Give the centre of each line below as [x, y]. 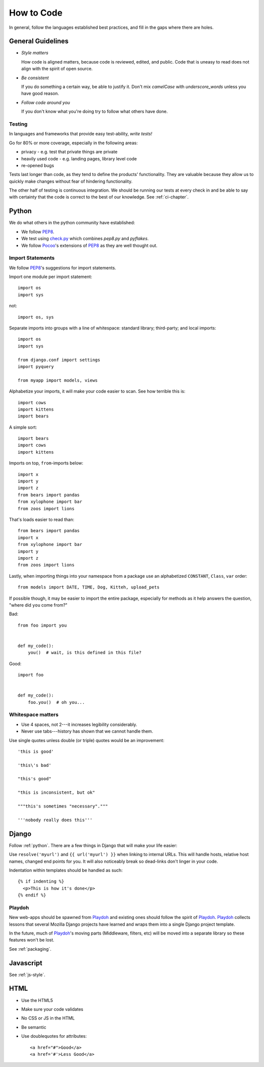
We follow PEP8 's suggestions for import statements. [63, 268]
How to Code [36, 13]
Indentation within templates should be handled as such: [66, 870]
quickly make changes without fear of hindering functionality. [71, 181]
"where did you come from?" [38, 605]
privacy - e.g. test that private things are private [69, 152]
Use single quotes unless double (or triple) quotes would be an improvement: [87, 740]
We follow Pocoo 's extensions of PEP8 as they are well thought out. [89, 245]
